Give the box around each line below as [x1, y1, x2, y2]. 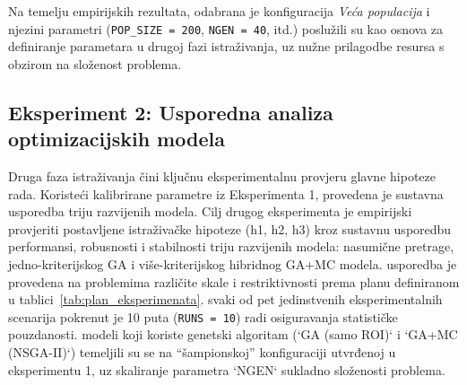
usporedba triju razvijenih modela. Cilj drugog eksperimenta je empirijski [8, 202, 412, 221]
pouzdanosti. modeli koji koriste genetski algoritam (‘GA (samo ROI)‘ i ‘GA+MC [8, 325, 458, 344]
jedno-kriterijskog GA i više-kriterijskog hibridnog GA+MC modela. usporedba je [8, 255, 457, 273]
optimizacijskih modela [8, 125, 225, 153]
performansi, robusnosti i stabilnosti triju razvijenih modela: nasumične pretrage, [8, 237, 454, 256]
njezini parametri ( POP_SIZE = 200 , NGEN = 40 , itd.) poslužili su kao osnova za [8, 19, 444, 38]
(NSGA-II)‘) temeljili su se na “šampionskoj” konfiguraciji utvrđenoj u [8, 343, 396, 362]
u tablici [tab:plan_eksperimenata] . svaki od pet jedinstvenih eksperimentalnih [8, 290, 443, 309]
